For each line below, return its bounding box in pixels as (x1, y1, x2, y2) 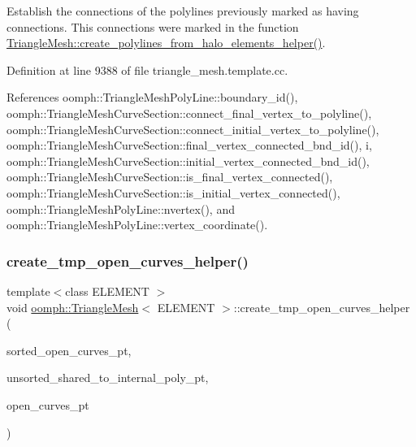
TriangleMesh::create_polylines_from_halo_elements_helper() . (6, 34, 326, 51)
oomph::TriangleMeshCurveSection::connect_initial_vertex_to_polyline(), (6, 120, 379, 137)
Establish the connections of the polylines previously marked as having (6, 2, 359, 19)
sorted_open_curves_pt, (6, 341, 132, 358)
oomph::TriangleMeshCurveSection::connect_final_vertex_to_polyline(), (6, 104, 372, 121)
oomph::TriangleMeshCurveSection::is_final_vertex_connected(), (6, 168, 333, 185)
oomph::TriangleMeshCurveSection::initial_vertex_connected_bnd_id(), (6, 152, 370, 169)
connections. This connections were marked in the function (6, 18, 299, 35)
